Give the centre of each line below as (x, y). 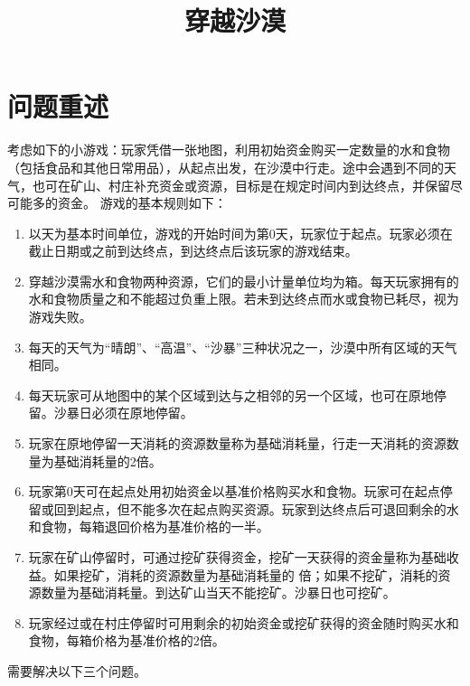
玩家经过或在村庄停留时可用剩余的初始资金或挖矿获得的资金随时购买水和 (244, 622)
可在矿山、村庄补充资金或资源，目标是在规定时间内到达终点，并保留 (247, 185)
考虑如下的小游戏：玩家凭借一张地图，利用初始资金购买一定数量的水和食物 (229, 150)
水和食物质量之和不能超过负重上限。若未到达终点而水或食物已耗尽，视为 (244, 299)
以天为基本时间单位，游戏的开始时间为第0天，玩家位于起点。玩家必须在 (240, 233)
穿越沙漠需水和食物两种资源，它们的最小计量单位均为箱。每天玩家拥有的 (244, 281)
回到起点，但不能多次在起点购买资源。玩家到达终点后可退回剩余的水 (256, 508)
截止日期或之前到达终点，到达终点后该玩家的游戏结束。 (193, 251)
